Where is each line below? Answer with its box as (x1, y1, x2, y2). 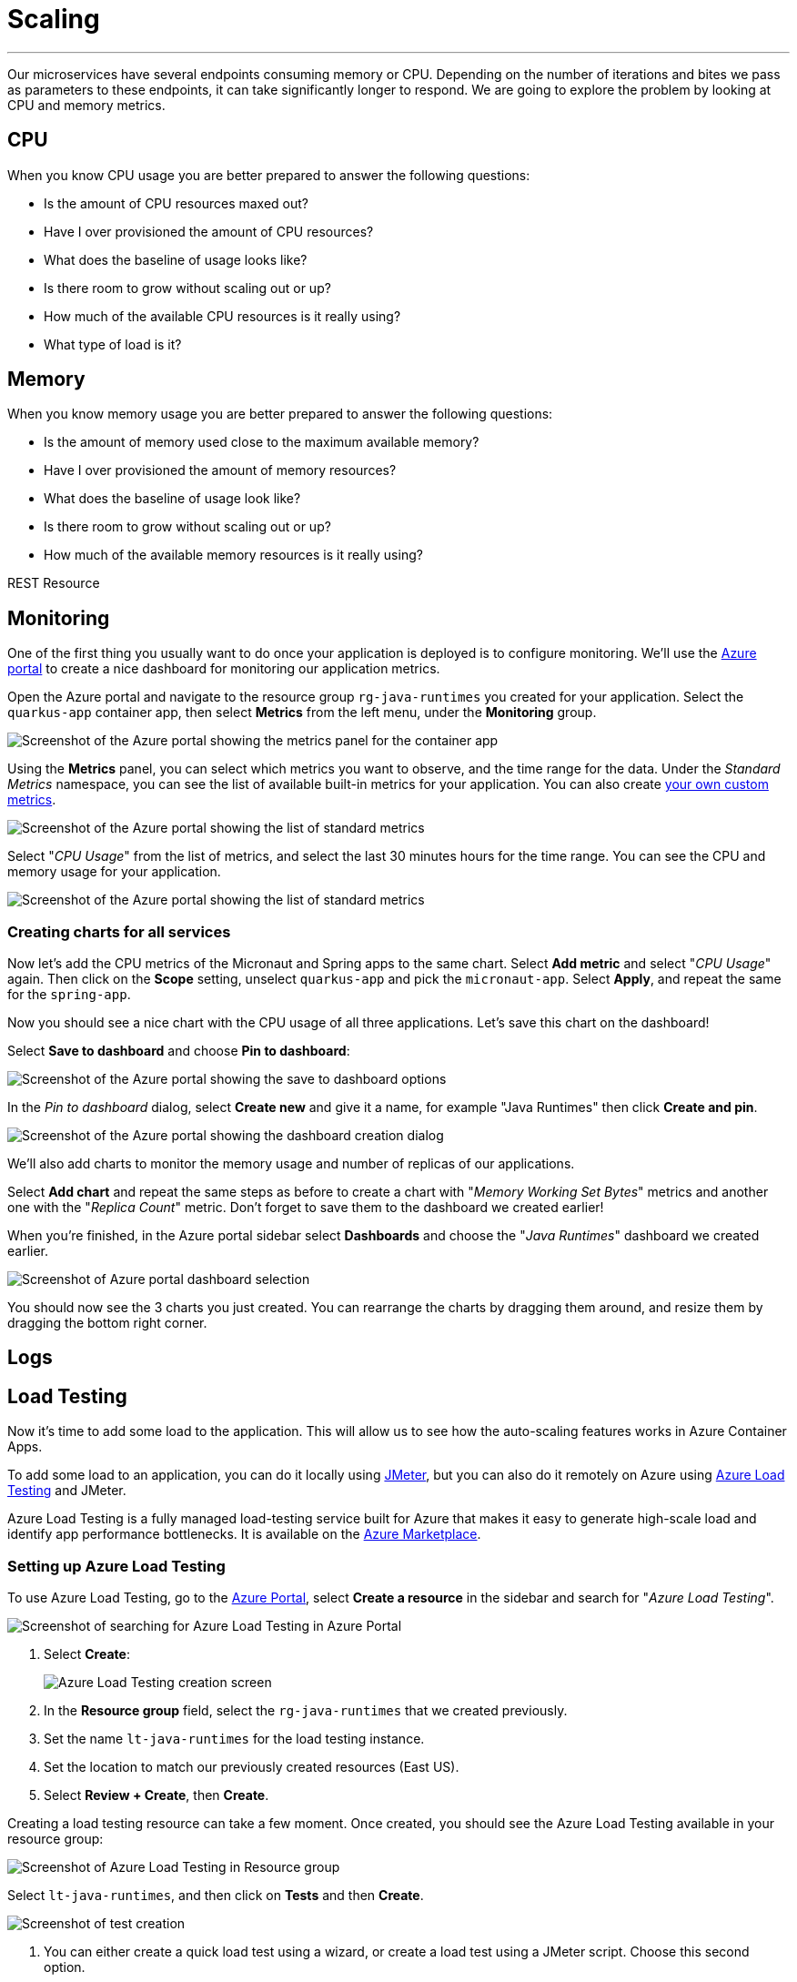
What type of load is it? (44, 336, 182, 352)
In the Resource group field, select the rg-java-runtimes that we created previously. (44, 1703, 568, 1719)
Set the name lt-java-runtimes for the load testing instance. (44, 1731, 425, 1747)
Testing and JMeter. (7, 1482, 126, 1499)
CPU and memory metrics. (7, 96, 166, 113)
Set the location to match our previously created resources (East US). (44, 1759, 459, 1775)
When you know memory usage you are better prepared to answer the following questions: (7, 406, 553, 422)
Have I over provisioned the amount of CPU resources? (44, 223, 374, 239)
